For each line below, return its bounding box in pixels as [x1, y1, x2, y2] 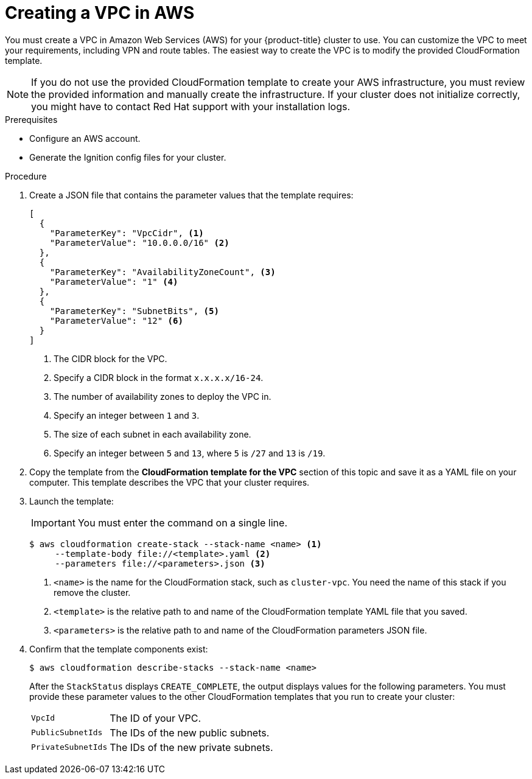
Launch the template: [29, 495, 114, 506]
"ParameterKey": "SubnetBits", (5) [49, 306, 219, 316]
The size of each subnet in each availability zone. [54, 428, 251, 439]
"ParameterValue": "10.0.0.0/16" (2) [49, 237, 229, 248]
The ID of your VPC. [110, 711, 201, 724]
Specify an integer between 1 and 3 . [54, 410, 200, 421]
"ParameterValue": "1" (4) [49, 276, 178, 287]
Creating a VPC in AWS [5, 2, 195, 23]
